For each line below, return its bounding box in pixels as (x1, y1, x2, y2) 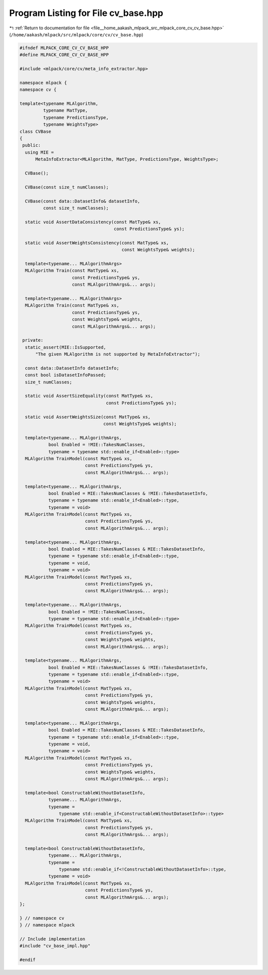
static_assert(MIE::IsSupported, (25, 344, 106, 350)
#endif (19, 957, 36, 963)
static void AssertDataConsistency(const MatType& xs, (25, 219, 161, 225)
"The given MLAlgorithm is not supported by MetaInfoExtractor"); (35, 351, 201, 357)
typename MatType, (43, 107, 88, 113)
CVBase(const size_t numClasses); (25, 184, 109, 190)
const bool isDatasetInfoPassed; (25, 372, 106, 378)
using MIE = (25, 149, 54, 155)
